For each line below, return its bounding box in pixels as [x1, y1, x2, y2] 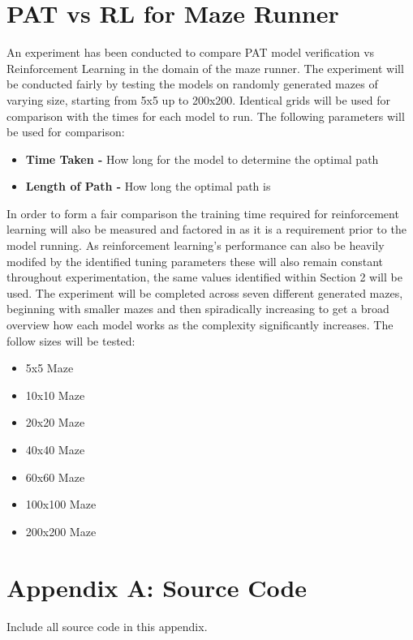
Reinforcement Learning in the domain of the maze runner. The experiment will [6, 59, 404, 76]
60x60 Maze [25, 468, 85, 485]
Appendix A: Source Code [6, 570, 308, 603]
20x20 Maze [25, 414, 85, 431]
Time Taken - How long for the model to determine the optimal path [25, 150, 379, 167]
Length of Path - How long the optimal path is [25, 178, 271, 195]
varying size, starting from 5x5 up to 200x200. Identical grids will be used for [6, 91, 391, 108]
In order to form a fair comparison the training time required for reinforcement [6, 204, 399, 221]
